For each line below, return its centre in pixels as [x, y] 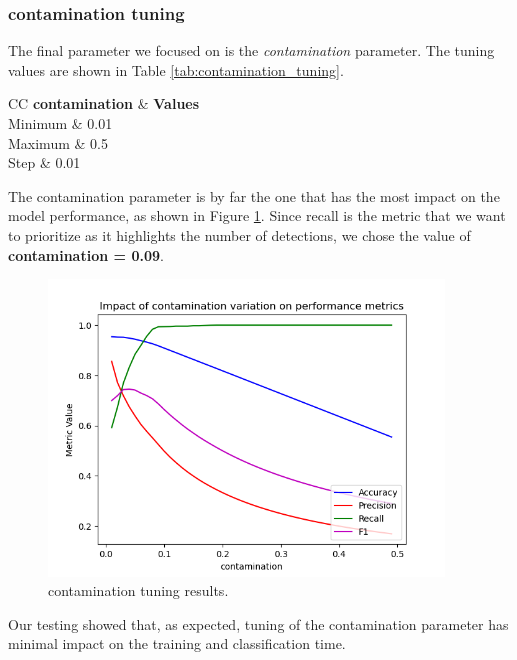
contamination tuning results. [138, 590]
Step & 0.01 [44, 162]
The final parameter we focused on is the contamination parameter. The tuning [251, 50]
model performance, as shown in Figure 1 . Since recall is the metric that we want [257, 215]
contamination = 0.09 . [86, 254]
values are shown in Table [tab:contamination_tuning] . [176, 69]
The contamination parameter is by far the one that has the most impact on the [254, 195]
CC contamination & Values [104, 103]
